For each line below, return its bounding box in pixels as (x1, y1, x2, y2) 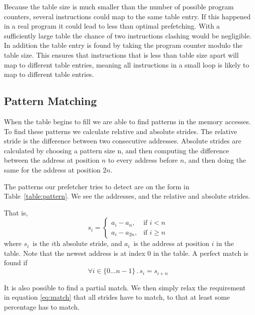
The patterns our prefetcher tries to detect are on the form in (4, 181, 190, 191)
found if (4, 257, 28, 268)
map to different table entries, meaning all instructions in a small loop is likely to (4, 59, 249, 70)
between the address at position (4, 155, 99, 165)
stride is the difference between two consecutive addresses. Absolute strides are (4, 136, 241, 146)
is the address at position (133, 238, 210, 248)
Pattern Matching (4, 93, 97, 108)
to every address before (108, 155, 178, 165)
